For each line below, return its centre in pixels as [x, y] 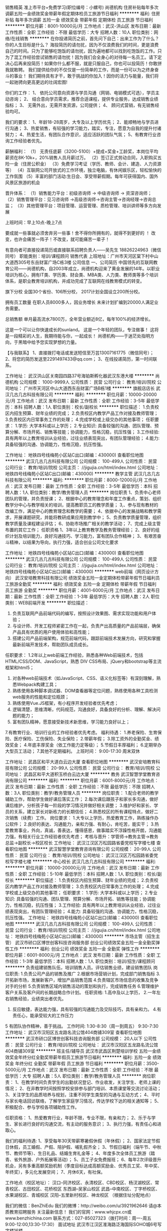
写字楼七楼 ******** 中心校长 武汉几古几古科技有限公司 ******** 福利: [83, 861]
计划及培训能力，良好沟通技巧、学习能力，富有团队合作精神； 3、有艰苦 [83, 536]
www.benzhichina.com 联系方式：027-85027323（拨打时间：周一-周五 [78, 1218]
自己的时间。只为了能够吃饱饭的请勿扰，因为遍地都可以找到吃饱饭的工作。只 [83, 51]
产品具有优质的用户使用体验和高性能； [51, 632]
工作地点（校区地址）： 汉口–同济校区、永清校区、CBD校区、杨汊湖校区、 [80, 1183]
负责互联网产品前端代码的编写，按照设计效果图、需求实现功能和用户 [82, 613]
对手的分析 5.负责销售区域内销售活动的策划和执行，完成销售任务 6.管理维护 [82, 986]
